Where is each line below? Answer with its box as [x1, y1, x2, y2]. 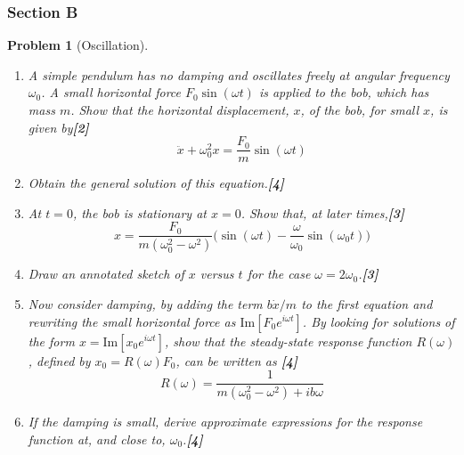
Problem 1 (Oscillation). [7, 36, 149, 54]
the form [28, 331, 75, 350]
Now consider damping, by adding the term [28, 294, 263, 313]
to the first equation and [301, 294, 433, 313]
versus [199, 264, 234, 283]
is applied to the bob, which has [258, 83, 429, 102]
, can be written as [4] [175, 351, 297, 370]
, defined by [28, 351, 91, 370]
